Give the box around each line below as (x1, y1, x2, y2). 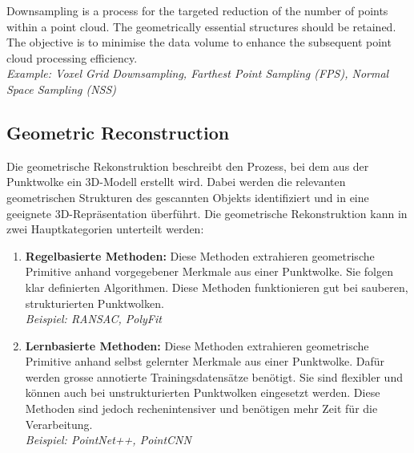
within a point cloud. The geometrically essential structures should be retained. (6, 18, 396, 34)
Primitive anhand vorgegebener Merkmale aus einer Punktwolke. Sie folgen (25, 263, 393, 280)
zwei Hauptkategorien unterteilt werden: (6, 220, 204, 237)
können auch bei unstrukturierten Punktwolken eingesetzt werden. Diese (25, 384, 380, 401)
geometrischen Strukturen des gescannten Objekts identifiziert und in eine (6, 188, 369, 205)
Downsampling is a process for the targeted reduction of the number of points (6, 2, 388, 18)
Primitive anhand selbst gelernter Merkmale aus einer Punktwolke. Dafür (25, 353, 385, 370)
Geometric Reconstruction (6, 119, 230, 144)
